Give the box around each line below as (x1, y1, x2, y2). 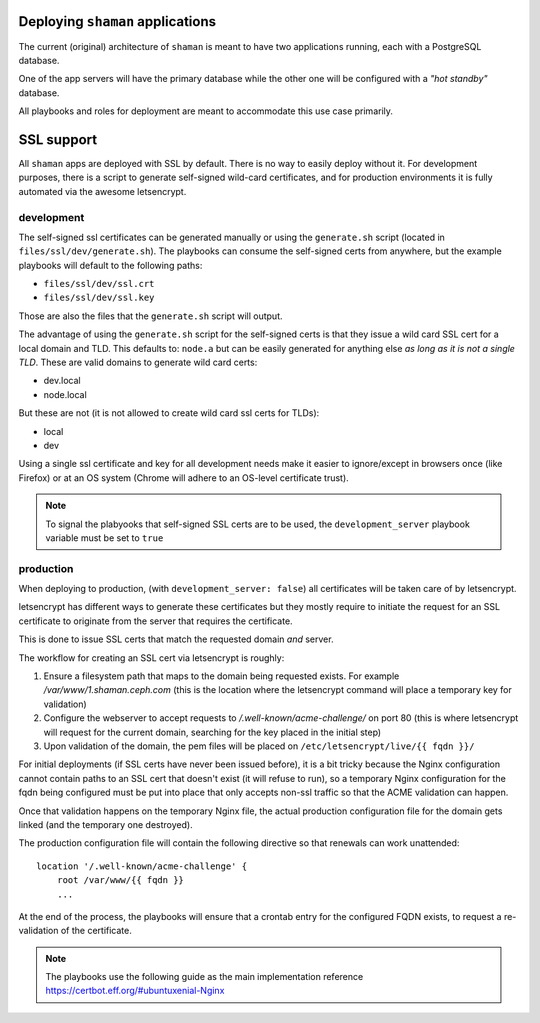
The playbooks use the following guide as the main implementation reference (45, 971, 364, 983)
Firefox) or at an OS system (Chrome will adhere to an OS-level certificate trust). (18, 471, 349, 484)
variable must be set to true (45, 531, 164, 544)
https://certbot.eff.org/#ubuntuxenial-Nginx (45, 985, 225, 997)
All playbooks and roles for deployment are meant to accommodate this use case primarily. (18, 105, 394, 117)
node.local (43, 388, 87, 400)
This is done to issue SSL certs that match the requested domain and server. (18, 633, 334, 645)
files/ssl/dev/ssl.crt (43, 278, 155, 290)
